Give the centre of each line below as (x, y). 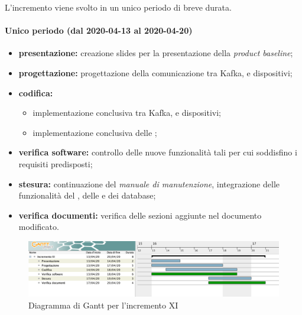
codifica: (36, 92)
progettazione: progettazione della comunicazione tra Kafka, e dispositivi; (155, 72)
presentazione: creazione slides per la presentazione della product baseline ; (156, 53)
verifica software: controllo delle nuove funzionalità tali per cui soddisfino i (158, 152)
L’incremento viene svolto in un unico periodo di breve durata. (118, 7)
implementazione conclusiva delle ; (95, 132)
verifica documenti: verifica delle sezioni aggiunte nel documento (140, 215)
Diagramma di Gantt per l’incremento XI (103, 305)
